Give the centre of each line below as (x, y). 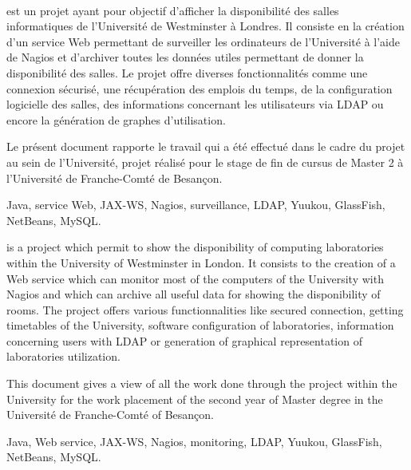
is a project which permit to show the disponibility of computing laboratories (195, 247)
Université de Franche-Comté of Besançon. (110, 415)
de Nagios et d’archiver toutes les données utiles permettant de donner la (185, 57)
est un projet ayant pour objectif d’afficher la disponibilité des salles (173, 10)
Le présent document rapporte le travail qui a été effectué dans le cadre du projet (206, 146)
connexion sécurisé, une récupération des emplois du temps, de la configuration (200, 88)
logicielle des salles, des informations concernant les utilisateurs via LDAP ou (195, 104)
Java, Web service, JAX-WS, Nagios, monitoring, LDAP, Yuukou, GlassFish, (194, 441)
